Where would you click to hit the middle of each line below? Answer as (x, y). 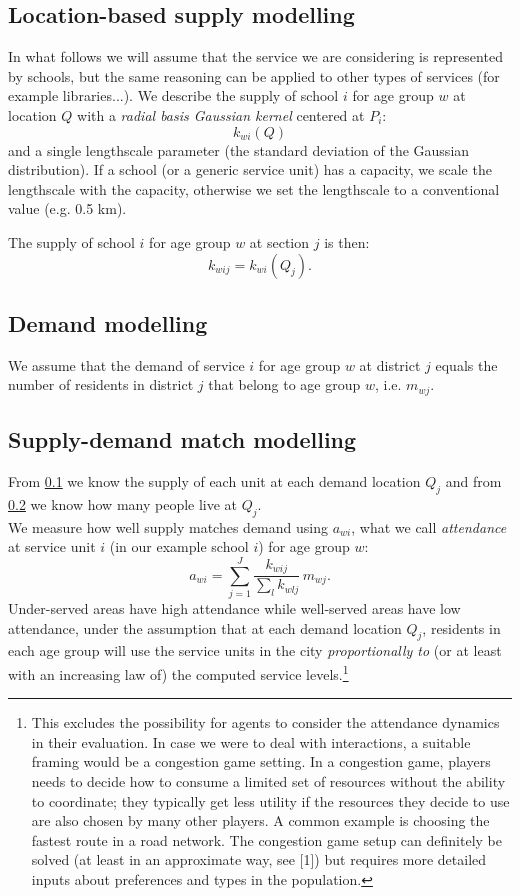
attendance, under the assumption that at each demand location (205, 627)
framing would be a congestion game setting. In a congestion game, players (261, 761)
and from (473, 481)
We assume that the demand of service (126, 364)
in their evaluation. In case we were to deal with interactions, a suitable (251, 741)
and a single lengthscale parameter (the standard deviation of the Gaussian (239, 149)
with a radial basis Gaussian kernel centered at (221, 114)
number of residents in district (101, 384)
